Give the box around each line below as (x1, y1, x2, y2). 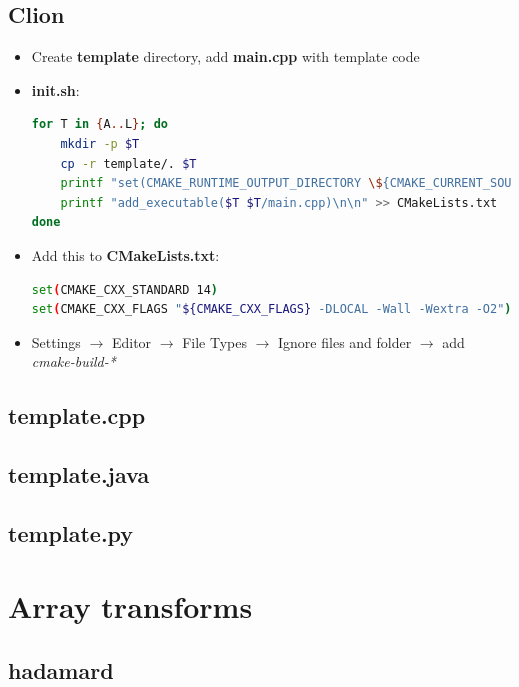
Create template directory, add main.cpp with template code (31, 46, 420, 67)
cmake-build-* (31, 351, 116, 372)
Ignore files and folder (278, 331, 412, 352)
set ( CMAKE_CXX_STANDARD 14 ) (31, 282, 218, 297)
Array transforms (8, 586, 253, 627)
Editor (111, 331, 152, 352)
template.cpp (8, 400, 146, 431)
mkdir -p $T (60, 136, 140, 151)
